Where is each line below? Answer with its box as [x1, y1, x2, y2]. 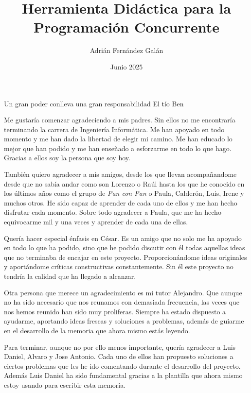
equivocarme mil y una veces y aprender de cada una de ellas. [4, 217, 188, 227]
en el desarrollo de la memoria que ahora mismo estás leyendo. [4, 325, 190, 335]
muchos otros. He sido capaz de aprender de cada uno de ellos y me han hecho [4, 197, 237, 207]
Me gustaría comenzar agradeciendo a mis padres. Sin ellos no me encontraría [4, 115, 235, 125]
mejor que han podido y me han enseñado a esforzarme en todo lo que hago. [4, 143, 232, 153]
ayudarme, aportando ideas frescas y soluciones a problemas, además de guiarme [4, 316, 244, 326]
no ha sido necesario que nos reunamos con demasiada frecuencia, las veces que [4, 297, 239, 307]
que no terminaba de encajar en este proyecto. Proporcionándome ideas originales [4, 252, 247, 262]
